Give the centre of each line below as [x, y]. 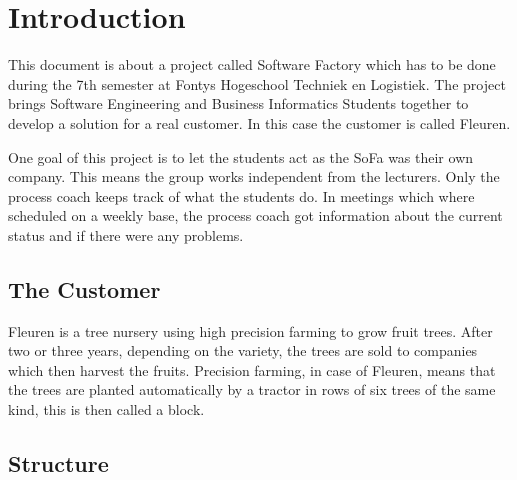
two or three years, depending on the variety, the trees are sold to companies [243, 350]
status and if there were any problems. [126, 234]
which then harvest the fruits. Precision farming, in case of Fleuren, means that [252, 369]
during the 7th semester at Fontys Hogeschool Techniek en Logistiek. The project [257, 83]
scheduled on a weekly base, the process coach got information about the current [255, 215]
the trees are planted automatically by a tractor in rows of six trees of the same [252, 389]
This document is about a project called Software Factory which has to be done [252, 64]
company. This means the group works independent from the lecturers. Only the [254, 176]
